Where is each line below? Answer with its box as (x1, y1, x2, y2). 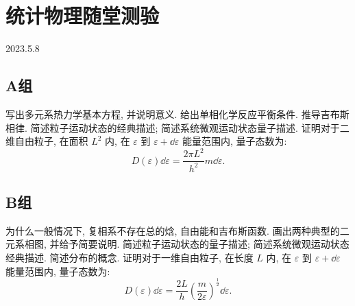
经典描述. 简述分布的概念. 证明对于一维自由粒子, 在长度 (5, 250, 254, 264)
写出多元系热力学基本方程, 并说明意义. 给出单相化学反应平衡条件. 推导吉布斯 (5, 106, 350, 121)
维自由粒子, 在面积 (5, 134, 88, 148)
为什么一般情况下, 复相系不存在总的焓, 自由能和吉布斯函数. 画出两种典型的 (5, 223, 340, 237)
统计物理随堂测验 (5, 1, 160, 30)
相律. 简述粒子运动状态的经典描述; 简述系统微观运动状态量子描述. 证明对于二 (5, 120, 350, 134)
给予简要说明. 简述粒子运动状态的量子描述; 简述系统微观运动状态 (59, 237, 350, 251)
